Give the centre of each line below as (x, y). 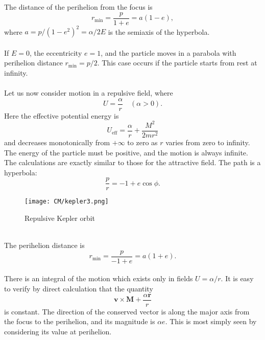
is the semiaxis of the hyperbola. (159, 31)
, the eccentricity (56, 52)
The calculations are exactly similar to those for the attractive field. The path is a (132, 162)
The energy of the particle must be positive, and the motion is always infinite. (126, 152)
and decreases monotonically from (57, 142)
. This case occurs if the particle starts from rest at (177, 63)
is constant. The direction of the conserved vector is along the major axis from (127, 311)
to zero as (142, 142)
